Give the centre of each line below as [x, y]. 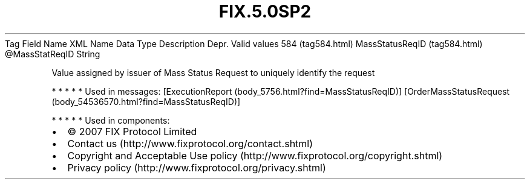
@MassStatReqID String [53, 54]
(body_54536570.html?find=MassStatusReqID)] [146, 101]
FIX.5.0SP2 [265, 11]
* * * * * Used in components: [111, 120]
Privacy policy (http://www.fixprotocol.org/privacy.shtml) [197, 167]
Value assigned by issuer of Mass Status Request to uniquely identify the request [213, 72]
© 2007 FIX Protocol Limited [132, 131]
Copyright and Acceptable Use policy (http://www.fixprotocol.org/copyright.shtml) [255, 155]
